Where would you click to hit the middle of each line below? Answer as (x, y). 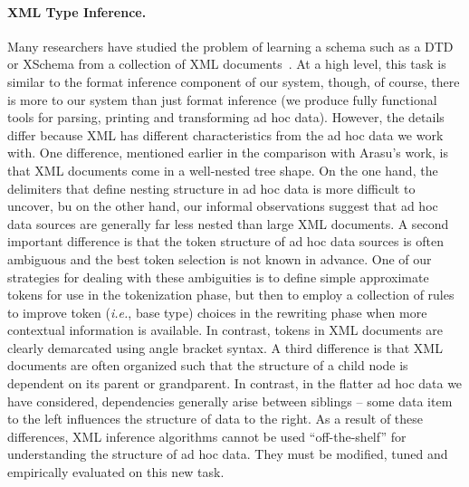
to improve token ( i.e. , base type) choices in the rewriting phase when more (217, 312)
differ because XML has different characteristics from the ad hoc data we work (225, 134)
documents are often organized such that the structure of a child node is (208, 365)
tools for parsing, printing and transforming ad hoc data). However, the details (226, 117)
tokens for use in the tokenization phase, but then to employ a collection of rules (231, 295)
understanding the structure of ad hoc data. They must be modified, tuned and (228, 454)
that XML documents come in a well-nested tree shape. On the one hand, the (223, 170)
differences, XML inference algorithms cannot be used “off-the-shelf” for (207, 436)
